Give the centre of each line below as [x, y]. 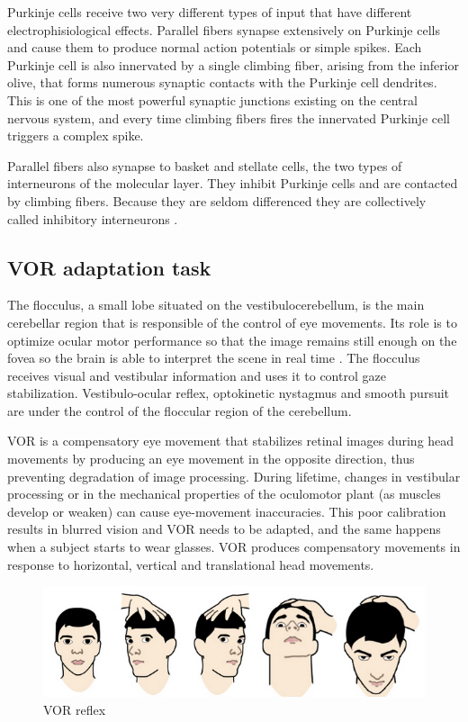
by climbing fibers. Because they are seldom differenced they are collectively [217, 200]
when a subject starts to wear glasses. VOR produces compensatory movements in [234, 547]
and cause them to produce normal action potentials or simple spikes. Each [215, 47]
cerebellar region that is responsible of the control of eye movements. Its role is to [232, 322]
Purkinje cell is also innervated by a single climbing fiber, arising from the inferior [234, 64]
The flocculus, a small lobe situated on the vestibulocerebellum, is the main [216, 305]
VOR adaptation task [109, 267]
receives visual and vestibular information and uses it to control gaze [197, 375]
